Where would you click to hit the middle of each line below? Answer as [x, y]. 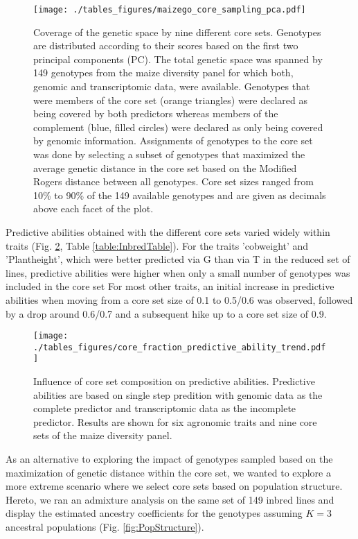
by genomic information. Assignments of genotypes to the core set [173, 140]
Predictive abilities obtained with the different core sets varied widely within [168, 231]
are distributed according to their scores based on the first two [166, 45]
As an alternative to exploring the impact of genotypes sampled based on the [169, 459]
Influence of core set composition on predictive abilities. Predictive [174, 381]
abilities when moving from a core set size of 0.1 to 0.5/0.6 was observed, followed [179, 299]
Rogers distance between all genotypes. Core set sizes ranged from [173, 181]
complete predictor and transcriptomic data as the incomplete [165, 408]
